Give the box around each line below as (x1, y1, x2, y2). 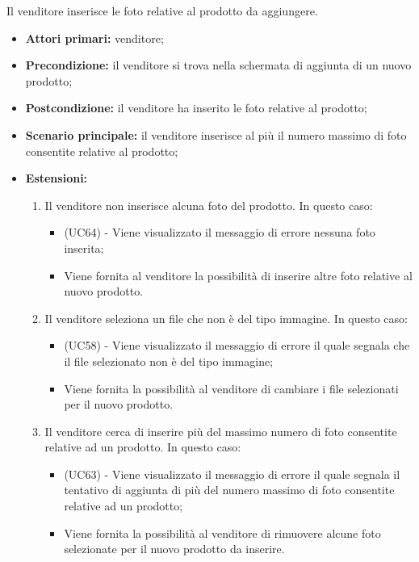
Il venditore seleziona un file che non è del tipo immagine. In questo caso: (44, 309, 408, 326)
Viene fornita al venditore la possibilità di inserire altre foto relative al (64, 266, 413, 283)
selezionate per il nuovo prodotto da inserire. (64, 540, 285, 557)
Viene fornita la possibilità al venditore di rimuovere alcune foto (64, 524, 381, 541)
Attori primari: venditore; (25, 29, 164, 46)
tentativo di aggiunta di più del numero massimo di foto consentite (64, 481, 395, 498)
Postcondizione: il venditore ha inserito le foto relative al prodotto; (25, 99, 367, 116)
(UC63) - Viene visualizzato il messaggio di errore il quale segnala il (64, 465, 400, 482)
